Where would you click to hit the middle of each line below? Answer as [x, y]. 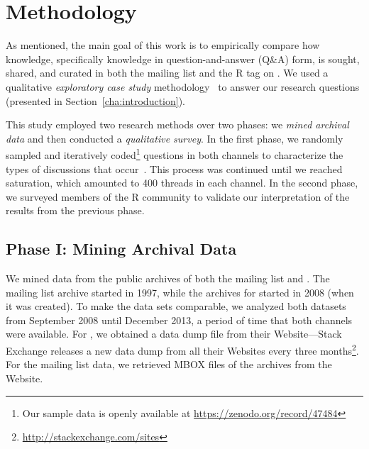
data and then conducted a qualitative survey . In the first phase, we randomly [175, 138]
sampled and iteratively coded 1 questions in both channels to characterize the [175, 154]
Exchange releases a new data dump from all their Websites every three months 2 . [182, 349]
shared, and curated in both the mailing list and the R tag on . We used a [167, 73]
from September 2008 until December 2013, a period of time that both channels [179, 320]
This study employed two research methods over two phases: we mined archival [177, 124]
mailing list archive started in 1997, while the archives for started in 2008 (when [180, 292]
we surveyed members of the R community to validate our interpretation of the [178, 196]
